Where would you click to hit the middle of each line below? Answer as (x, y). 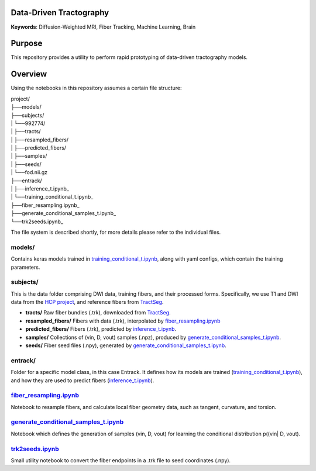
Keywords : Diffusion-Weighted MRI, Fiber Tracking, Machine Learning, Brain (103, 27)
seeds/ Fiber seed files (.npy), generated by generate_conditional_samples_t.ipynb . (126, 345)
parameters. (25, 267)
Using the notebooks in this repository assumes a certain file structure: (96, 88)
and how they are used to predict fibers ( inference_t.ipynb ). (83, 380)
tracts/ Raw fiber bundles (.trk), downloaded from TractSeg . (98, 313)
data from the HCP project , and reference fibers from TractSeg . (87, 302)
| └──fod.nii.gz (29, 172)
